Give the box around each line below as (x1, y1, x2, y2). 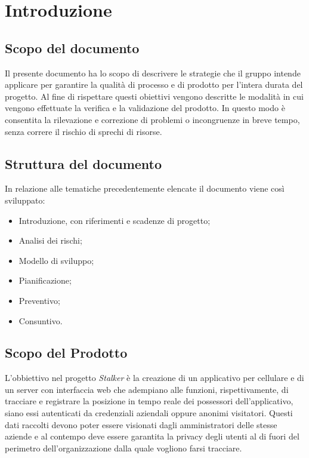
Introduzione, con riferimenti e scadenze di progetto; (18, 214, 211, 226)
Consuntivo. (18, 314, 63, 327)
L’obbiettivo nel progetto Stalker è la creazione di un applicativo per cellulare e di (5, 371, 304, 384)
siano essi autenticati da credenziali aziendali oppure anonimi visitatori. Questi (5, 407, 293, 419)
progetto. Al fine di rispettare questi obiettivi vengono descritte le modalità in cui (5, 90, 304, 102)
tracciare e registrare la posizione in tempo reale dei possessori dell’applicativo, (5, 395, 293, 407)
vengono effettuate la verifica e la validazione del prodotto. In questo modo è (5, 102, 285, 114)
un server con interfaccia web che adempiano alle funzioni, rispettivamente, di (5, 383, 289, 395)
